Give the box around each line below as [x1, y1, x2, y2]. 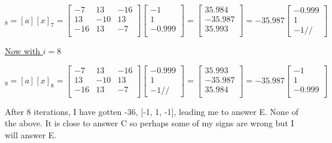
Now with [5, 45, 41, 57]
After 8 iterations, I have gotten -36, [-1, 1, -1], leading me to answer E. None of [5, 105, 299, 117]
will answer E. [5, 129, 57, 141]
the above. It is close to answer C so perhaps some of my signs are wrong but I [5, 117, 294, 129]
